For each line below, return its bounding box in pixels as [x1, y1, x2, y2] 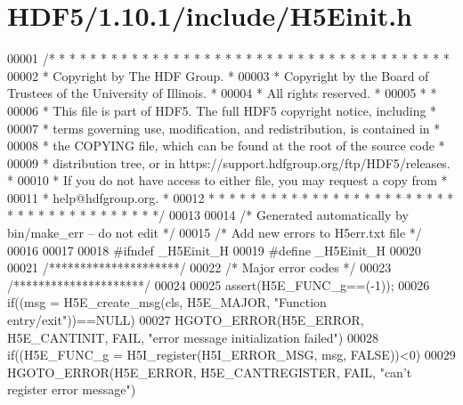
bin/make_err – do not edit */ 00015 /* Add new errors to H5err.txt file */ [7, 223, 422, 242]
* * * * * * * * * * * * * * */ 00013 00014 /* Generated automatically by [7, 206, 409, 224]
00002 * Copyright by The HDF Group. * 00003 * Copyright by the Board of [7, 66, 429, 85]
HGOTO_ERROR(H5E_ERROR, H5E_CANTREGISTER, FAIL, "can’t [7, 362, 412, 381]
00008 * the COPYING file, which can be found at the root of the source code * [7, 136, 445, 155]
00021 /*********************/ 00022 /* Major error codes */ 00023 [7, 258, 392, 277]
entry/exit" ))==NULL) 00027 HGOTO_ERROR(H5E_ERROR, [7, 311, 364, 329]
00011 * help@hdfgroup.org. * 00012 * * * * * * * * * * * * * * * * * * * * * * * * [7, 188, 454, 207]
